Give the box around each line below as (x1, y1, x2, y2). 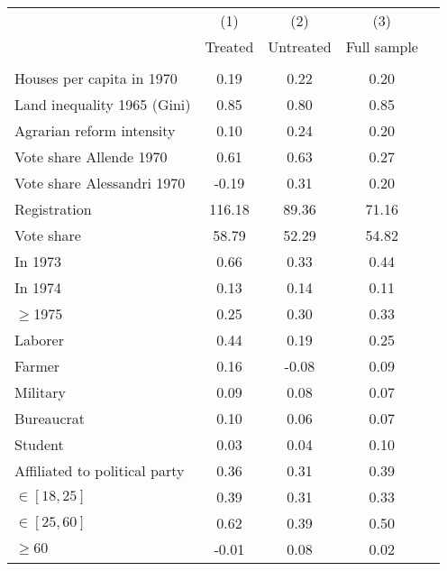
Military (14, 382, 66, 402)
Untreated (268, 36, 332, 57)
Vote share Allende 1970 (14, 146, 168, 167)
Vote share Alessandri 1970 (14, 172, 186, 193)
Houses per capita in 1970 (14, 68, 178, 88)
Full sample (345, 36, 418, 57)
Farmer (14, 355, 60, 376)
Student (14, 434, 64, 455)
